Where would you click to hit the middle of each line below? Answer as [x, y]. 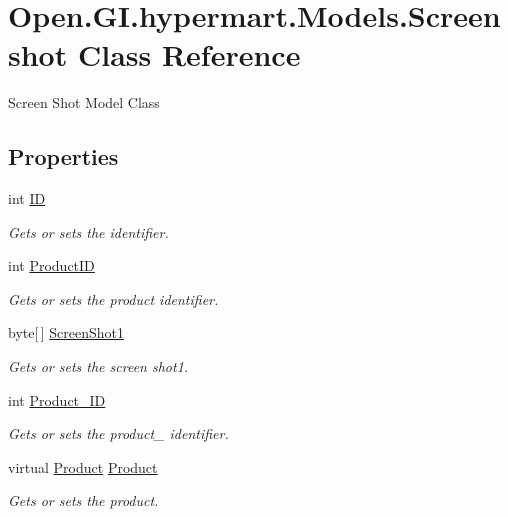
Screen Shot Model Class [84, 102]
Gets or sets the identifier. [88, 231]
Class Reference [189, 54]
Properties [63, 156]
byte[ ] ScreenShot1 [66, 332]
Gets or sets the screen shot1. [98, 366]
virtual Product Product [83, 466]
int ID [27, 198]
